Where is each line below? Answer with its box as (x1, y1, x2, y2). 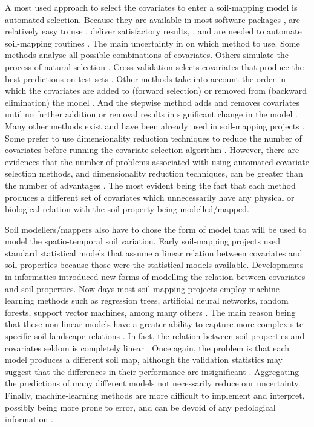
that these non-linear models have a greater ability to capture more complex (5, 318, 288, 330)
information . (5, 412, 53, 425)
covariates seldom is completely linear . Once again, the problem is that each (5, 341, 290, 354)
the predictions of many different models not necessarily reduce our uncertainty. (5, 377, 301, 390)
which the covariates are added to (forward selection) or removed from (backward (5, 84, 307, 97)
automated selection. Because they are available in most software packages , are (5, 13, 300, 25)
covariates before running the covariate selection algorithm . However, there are (5, 143, 299, 156)
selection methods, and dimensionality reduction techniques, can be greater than (5, 167, 303, 180)
